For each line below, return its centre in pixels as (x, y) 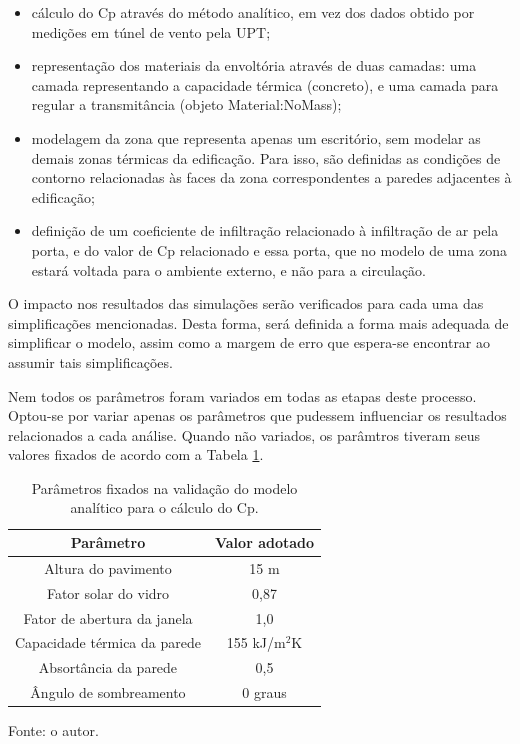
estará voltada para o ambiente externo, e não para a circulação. (228, 269)
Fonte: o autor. (53, 730)
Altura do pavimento (108, 567)
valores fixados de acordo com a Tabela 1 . (136, 454)
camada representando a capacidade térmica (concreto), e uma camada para (265, 84)
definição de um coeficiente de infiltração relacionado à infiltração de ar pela (265, 230)
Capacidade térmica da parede (108, 642)
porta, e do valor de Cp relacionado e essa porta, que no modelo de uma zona (269, 249)
